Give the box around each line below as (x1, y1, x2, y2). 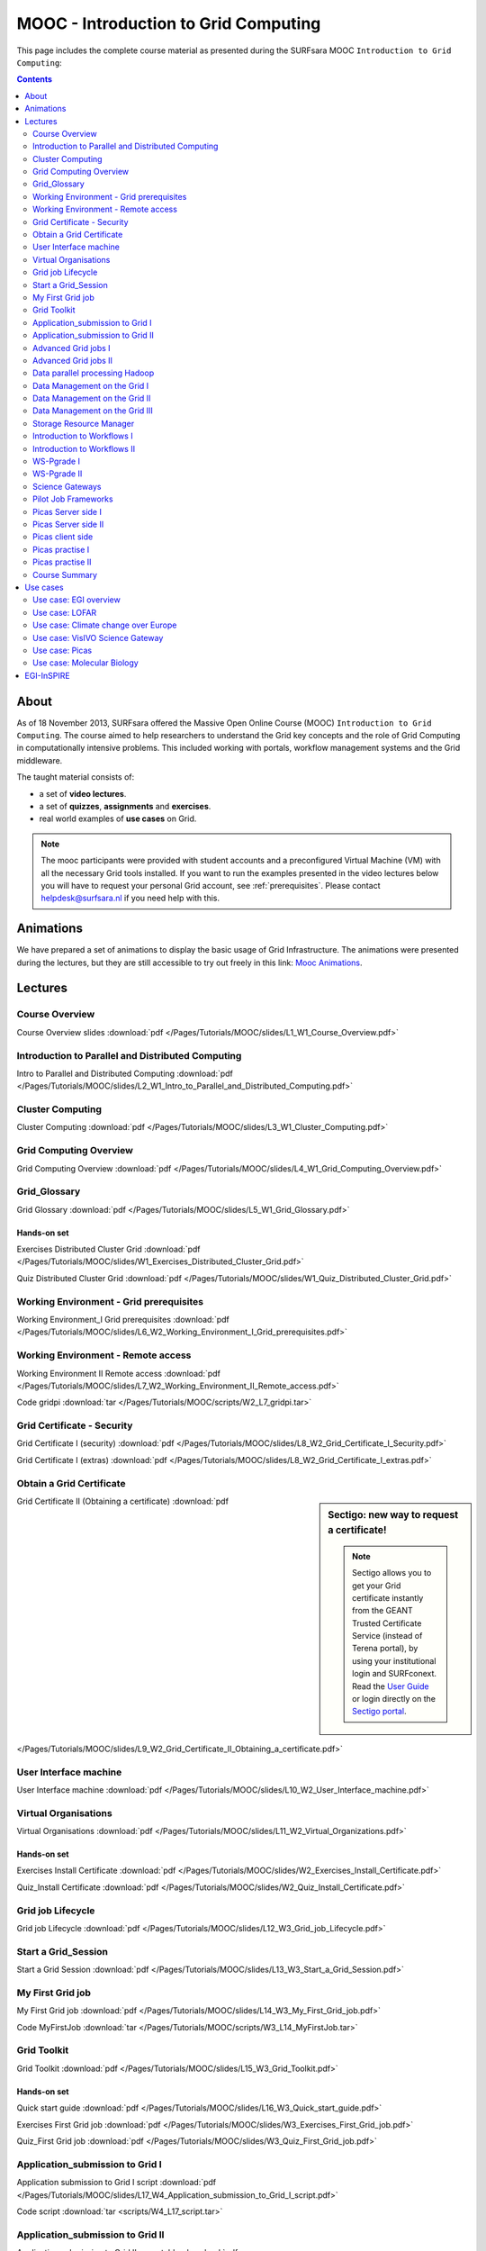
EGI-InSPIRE (24, 670, 71, 681)
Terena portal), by (352, 1643, 418, 1654)
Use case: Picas (32, 645, 93, 655)
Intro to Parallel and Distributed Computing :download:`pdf (16, 1068, 234, 1079)
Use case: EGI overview (32, 594, 121, 605)
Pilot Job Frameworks (32, 493, 113, 504)
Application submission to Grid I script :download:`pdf (16, 2177, 217, 2188)
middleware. (16, 755, 63, 765)
